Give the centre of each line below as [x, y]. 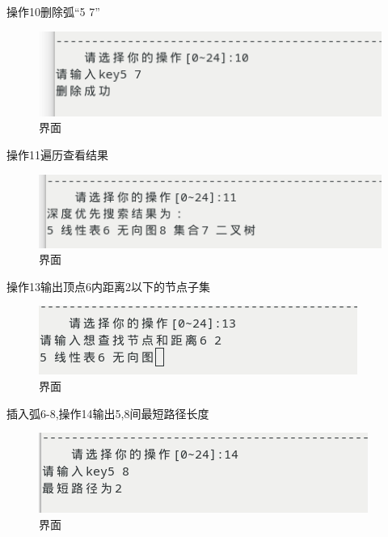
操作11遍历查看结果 [57, 155]
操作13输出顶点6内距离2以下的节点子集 [108, 286]
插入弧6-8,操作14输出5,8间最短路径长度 [108, 413]
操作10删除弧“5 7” [53, 11]
